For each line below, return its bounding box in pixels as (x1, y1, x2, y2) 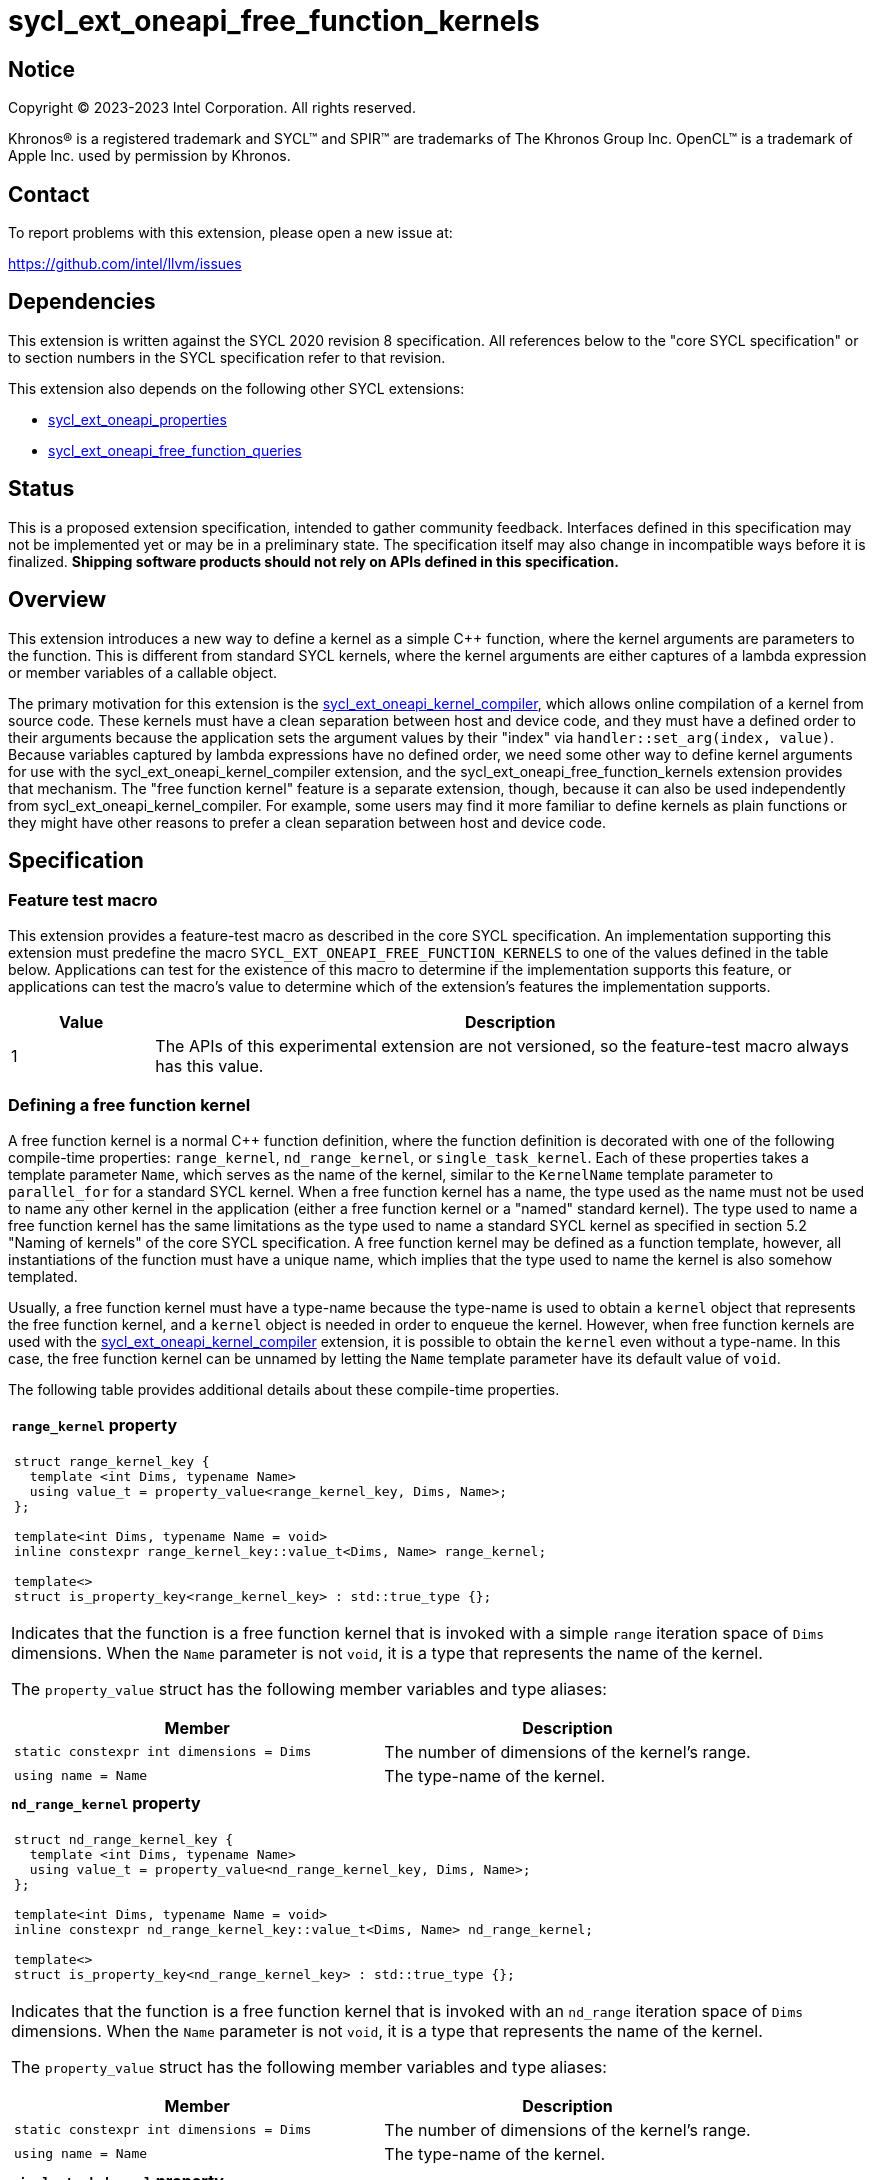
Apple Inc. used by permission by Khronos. (8, 147, 291, 165)
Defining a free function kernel (8, 1095, 251, 1116)
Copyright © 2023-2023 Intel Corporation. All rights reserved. (8, 99, 416, 117)
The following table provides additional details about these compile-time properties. (8, 1380, 560, 1398)
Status (8, 476, 75, 502)
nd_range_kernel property (11, 1792, 201, 1813)
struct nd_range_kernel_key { (14, 1831, 234, 1847)
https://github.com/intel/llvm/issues (8, 255, 242, 273)
